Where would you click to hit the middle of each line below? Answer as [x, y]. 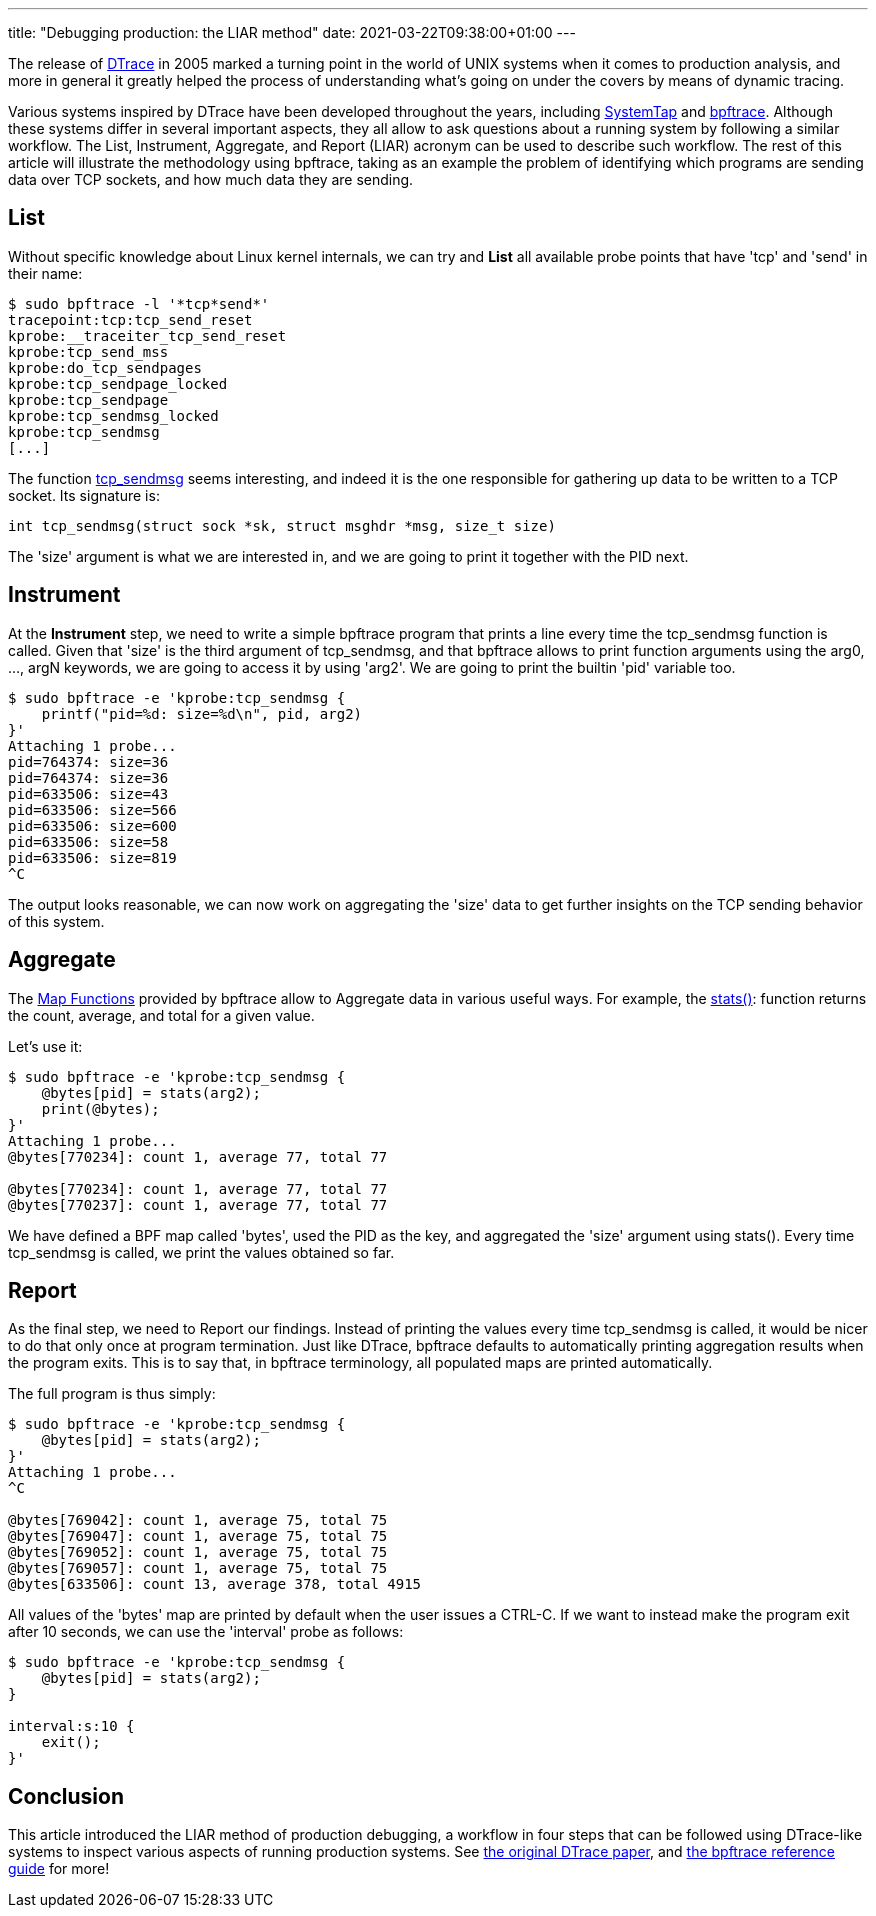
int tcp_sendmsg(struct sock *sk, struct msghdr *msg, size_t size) [282, 525]
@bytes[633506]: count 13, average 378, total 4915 [215, 1584]
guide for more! [59, 1869]
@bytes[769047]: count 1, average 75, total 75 [198, 1536]
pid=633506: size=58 [88, 841]
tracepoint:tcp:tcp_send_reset [130, 319]
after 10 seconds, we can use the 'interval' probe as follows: [206, 1632]
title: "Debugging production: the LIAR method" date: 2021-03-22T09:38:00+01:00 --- [292, 32]
